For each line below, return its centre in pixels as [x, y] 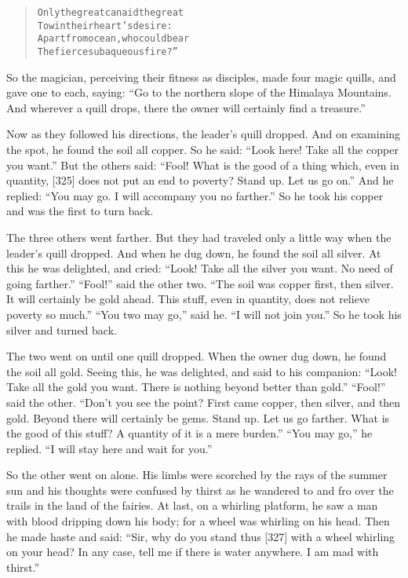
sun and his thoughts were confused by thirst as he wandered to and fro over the [200, 490]
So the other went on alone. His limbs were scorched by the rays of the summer [197, 475]
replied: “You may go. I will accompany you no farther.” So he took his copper [195, 195]
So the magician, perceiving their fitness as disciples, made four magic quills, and [201, 77]
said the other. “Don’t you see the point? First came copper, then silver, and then [204, 402]
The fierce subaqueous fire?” [107, 51]
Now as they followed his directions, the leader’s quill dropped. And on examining [204, 134]
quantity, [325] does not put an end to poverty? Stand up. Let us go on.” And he [200, 180]
